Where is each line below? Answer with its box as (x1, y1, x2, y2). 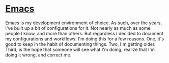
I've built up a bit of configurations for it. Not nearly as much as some (5, 25, 151, 31)
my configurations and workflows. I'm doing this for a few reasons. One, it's (5, 36, 164, 42)
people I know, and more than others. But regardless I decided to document (5, 30, 164, 36)
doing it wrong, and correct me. (5, 51, 72, 58)
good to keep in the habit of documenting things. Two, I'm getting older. (5, 41, 156, 47)
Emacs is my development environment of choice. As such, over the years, (5, 20, 162, 26)
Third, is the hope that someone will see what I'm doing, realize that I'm (5, 46, 155, 52)
